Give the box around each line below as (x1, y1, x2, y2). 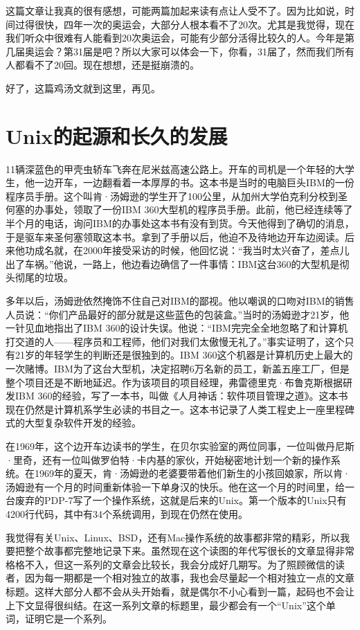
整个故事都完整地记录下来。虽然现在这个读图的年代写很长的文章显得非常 (24, 543, 354, 558)
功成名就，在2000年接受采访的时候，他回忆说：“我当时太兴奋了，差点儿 (24, 243, 350, 258)
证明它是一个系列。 (24, 611, 112, 626)
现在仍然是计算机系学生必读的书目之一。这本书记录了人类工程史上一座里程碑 (6, 402, 354, 416)
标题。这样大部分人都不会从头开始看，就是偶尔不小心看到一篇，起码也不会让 (6, 584, 354, 598)
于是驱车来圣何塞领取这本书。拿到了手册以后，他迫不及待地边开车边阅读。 (6, 229, 345, 244)
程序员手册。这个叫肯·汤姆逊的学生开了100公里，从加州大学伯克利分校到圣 (6, 188, 348, 203)
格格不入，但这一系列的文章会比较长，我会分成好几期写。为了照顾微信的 (6, 557, 335, 571)
